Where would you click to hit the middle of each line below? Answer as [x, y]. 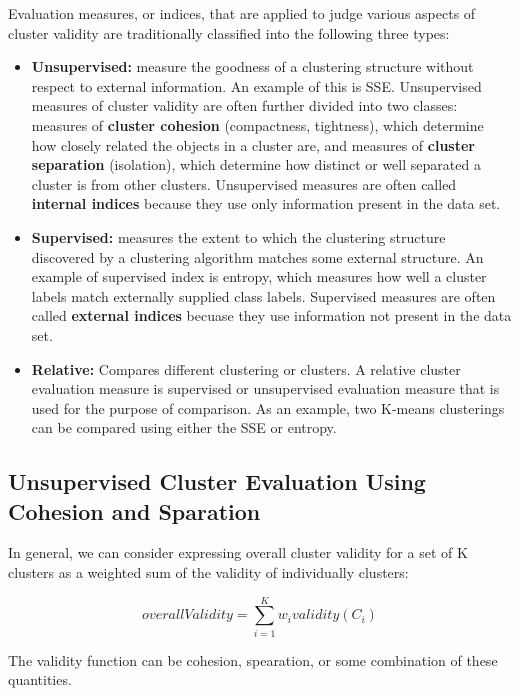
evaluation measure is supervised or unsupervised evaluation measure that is [265, 388]
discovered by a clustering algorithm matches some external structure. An [257, 256]
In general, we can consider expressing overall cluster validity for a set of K [238, 552]
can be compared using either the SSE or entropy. [184, 427]
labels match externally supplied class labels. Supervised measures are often [263, 295]
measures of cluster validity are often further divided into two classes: [244, 105]
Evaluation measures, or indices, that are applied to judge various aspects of [242, 13]
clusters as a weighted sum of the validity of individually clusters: [208, 572]
